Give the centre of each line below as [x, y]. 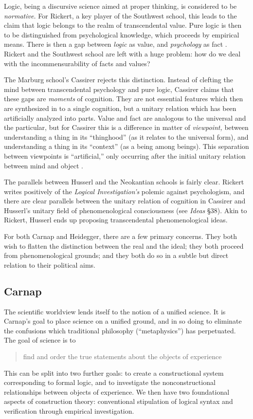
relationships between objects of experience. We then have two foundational [117, 392]
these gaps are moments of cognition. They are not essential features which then [124, 99]
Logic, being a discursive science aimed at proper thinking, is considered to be [120, 6]
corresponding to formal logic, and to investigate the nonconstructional [110, 382]
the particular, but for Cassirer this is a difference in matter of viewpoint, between [126, 127]
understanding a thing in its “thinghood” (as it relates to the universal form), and [126, 137]
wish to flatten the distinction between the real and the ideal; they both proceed [124, 246]
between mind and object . [44, 165]
